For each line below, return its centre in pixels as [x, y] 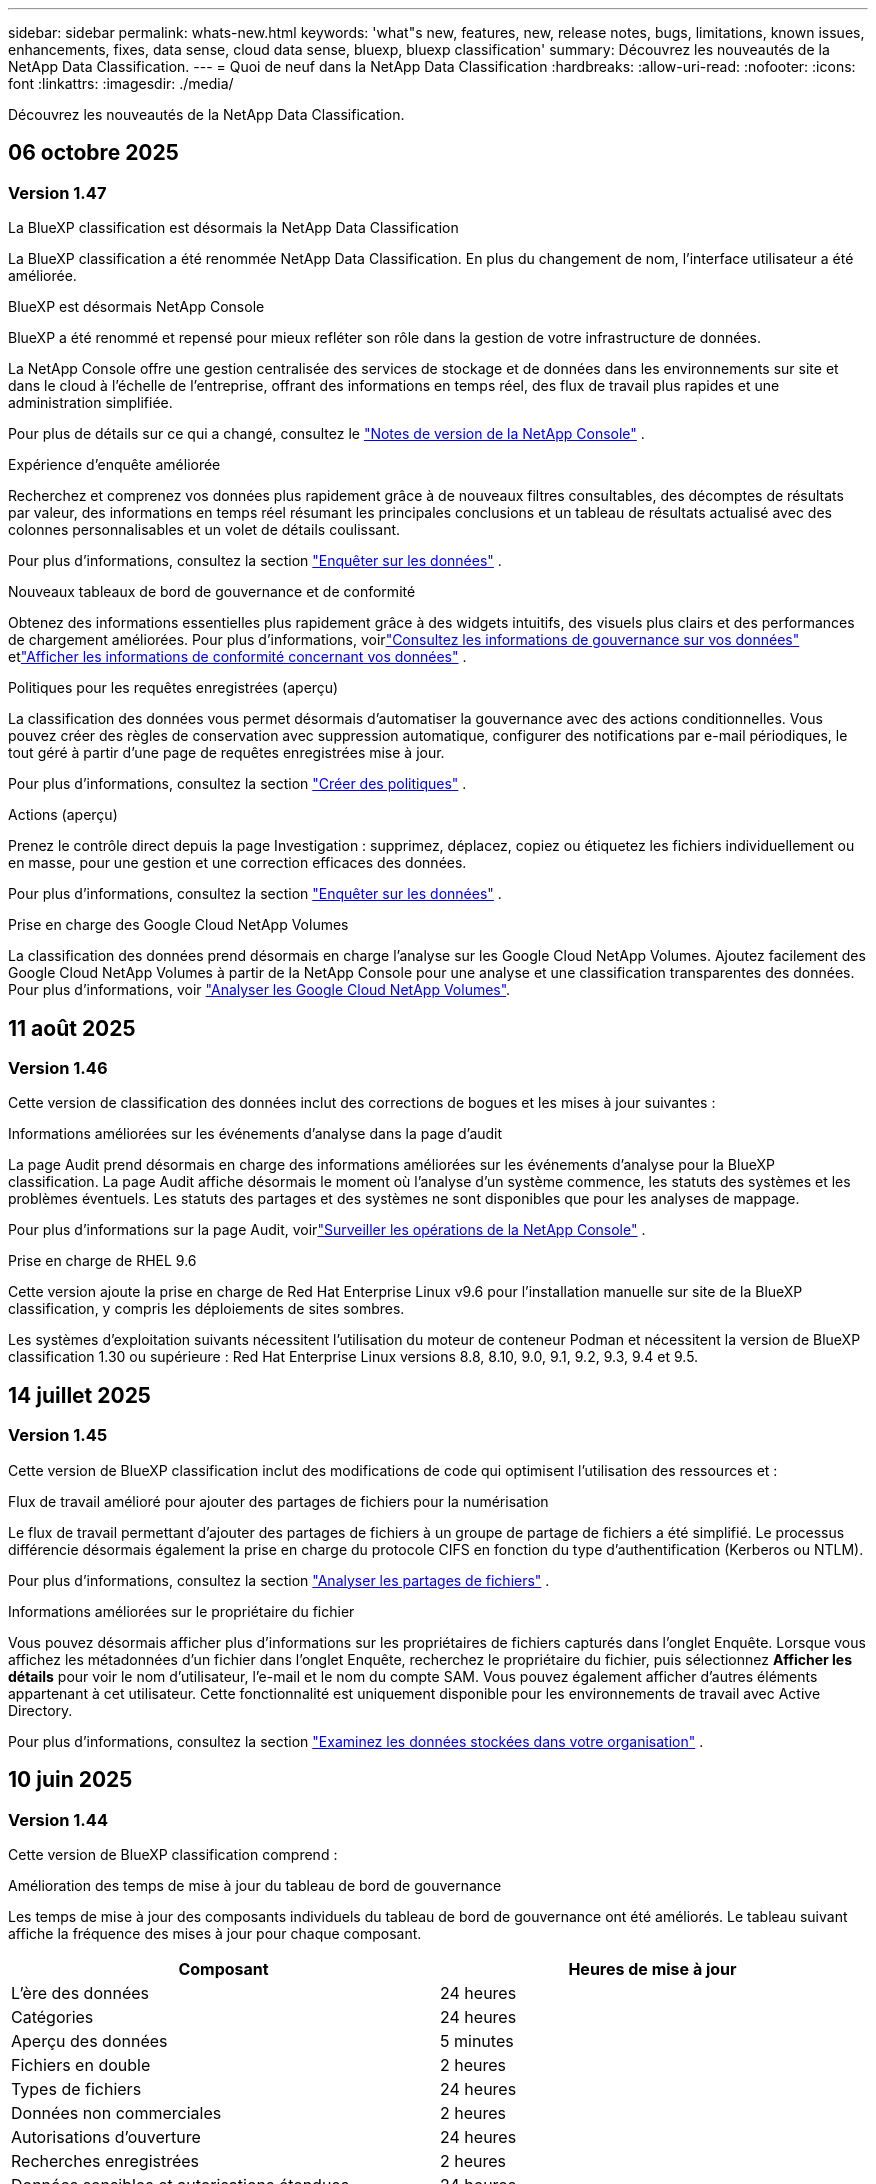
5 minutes [477, 2040]
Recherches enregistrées [105, 2160]
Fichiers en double [81, 2064]
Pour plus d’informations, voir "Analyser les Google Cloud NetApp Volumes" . [259, 990]
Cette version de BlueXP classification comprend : [173, 1854]
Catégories [52, 2016]
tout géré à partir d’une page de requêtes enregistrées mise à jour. [226, 753]
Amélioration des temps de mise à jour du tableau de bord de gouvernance [255, 1885]
